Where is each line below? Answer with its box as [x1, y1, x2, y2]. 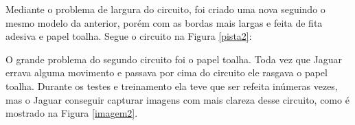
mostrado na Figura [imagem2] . [5, 106, 138, 120]
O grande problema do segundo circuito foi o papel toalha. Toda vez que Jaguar [5, 52, 343, 66]
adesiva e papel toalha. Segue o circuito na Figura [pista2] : [5, 29, 252, 43]
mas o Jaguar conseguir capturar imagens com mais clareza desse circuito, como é [5, 92, 350, 106]
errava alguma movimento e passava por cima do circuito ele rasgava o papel [5, 65, 328, 80]
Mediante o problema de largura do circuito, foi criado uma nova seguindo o [5, 2, 325, 16]
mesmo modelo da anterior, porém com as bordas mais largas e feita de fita [5, 15, 323, 30]
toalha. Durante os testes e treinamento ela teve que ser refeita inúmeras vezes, [5, 78, 338, 93]
